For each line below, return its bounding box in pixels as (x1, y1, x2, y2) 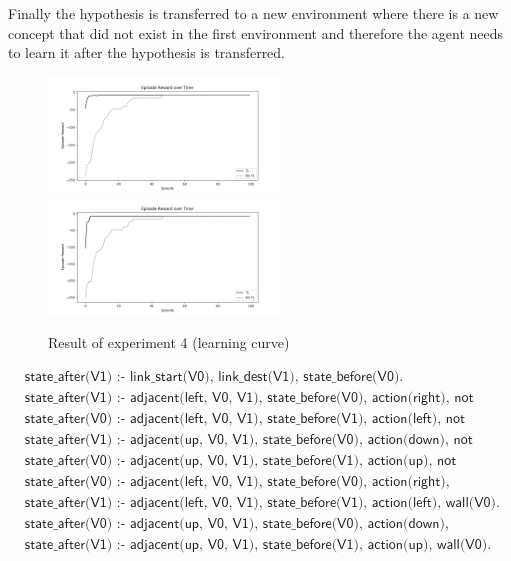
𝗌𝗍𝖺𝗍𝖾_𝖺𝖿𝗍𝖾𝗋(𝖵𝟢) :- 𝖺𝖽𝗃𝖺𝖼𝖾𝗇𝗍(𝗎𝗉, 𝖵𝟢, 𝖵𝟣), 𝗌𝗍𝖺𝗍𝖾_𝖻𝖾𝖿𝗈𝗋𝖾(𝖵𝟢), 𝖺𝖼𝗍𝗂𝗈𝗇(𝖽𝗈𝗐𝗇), (24, 516, 449, 531)
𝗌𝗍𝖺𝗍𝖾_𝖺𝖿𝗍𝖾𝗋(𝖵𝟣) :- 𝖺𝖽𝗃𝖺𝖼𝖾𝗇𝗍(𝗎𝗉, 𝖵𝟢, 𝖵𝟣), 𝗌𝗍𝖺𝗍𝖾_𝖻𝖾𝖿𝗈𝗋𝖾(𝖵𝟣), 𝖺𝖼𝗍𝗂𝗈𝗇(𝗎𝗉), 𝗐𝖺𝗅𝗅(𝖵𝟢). (24, 538, 492, 553)
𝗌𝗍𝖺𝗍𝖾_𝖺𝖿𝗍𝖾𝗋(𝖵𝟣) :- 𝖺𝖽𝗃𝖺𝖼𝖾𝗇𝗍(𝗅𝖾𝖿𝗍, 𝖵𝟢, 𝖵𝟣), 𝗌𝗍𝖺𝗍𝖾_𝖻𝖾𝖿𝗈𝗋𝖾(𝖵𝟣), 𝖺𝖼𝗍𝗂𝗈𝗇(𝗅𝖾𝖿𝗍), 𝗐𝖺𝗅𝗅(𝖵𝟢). (24, 495, 500, 510)
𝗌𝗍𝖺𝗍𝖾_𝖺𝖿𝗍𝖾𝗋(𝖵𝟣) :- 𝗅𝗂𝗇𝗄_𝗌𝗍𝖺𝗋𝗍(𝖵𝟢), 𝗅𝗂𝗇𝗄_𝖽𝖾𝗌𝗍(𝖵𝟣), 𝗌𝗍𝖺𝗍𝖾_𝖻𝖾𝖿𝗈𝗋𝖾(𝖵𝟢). (24, 369, 404, 384)
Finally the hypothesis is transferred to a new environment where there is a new (8, 3, 499, 23)
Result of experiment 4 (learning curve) (48, 332, 290, 353)
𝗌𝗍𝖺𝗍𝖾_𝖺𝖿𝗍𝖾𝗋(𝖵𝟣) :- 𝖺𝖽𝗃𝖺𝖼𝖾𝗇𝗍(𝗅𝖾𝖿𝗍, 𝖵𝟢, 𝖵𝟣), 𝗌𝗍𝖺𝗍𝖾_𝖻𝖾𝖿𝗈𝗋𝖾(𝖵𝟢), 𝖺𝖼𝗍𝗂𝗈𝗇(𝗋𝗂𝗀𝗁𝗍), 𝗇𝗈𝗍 (24, 390, 474, 405)
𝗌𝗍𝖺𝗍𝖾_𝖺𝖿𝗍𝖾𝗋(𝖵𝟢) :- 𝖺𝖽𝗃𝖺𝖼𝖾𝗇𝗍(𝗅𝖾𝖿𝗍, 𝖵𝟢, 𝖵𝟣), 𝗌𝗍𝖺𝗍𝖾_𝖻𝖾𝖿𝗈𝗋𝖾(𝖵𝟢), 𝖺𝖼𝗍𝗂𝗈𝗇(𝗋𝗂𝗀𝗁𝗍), (24, 474, 450, 489)
